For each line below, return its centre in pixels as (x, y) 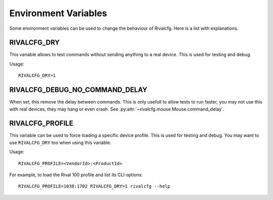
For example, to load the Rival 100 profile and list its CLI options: (76, 175)
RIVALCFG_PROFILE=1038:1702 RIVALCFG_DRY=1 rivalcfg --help (94, 186)
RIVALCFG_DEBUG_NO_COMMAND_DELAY (78, 90)
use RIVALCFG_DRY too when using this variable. (60, 142)
